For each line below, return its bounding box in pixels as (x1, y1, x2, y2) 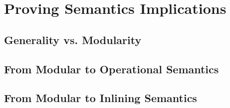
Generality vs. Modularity (4, 32, 142, 47)
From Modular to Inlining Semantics (4, 90, 197, 106)
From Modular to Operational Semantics (4, 61, 219, 76)
